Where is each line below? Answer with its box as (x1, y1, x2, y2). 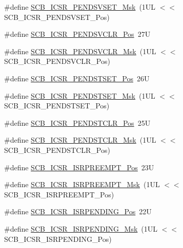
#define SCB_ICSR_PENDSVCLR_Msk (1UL (4, 46, 156, 56)
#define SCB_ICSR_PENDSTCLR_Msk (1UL (4, 134, 156, 145)
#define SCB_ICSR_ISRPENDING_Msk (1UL (4, 223, 158, 234)
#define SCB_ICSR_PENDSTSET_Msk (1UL (4, 90, 155, 101)
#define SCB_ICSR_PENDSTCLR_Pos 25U (4, 117, 151, 128)
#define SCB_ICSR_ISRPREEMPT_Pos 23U (4, 162, 154, 172)
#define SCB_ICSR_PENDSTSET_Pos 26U (4, 73, 150, 83)
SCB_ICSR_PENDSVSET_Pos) (4, 11, 110, 22)
